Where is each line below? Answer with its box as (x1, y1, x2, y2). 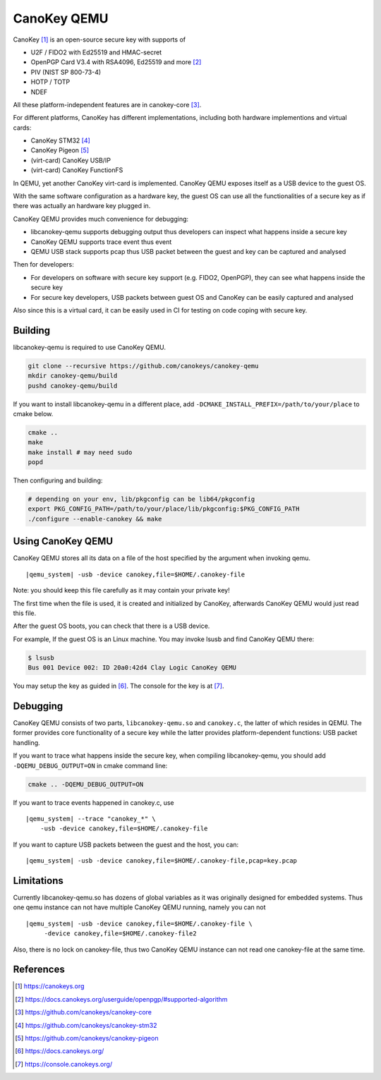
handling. (13, 738, 40, 747)
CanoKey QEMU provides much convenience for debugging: (13, 214, 189, 223)
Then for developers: (13, 260, 74, 269)
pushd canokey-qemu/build (28, 382, 118, 389)
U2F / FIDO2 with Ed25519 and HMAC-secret (30, 48, 162, 56)
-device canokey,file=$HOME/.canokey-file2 (44, 930, 197, 938)
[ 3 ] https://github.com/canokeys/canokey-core (15, 1008, 152, 1017)
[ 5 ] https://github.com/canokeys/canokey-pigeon (15, 1034, 159, 1043)
